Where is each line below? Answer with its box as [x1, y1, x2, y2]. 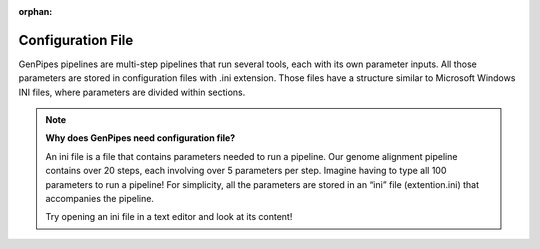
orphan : [18, 6, 53, 17]
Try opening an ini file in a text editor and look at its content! [45, 211, 293, 223]
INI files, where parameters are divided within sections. [18, 86, 246, 98]
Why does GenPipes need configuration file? [45, 132, 236, 144]
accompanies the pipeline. [45, 193, 155, 205]
